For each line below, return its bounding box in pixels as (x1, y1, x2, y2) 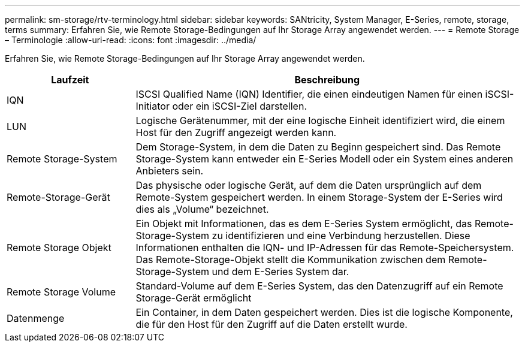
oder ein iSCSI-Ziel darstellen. (172, 100, 307, 112)
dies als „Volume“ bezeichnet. (135, 203, 269, 215)
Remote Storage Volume (7, 286, 116, 298)
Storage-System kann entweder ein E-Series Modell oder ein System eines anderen (135, 153, 514, 165)
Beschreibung (294, 74, 360, 86)
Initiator (135, 100, 170, 112)
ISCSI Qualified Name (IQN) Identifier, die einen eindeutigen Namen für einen (135, 88, 483, 100)
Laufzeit (51, 74, 89, 86)
